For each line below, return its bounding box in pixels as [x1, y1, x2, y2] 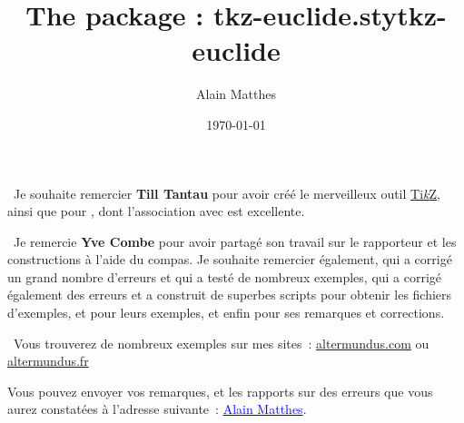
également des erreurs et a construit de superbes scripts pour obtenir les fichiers [7, 285, 452, 304]
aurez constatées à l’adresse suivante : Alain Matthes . [7, 399, 307, 418]
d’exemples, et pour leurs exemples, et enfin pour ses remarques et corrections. [7, 303, 445, 322]
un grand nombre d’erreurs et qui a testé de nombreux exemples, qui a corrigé [7, 267, 442, 286]
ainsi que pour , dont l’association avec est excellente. [7, 202, 305, 221]
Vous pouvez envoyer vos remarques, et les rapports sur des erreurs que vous [7, 381, 433, 400]
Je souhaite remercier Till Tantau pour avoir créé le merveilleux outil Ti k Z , [13, 183, 440, 202]
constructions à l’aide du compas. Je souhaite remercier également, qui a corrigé [7, 250, 452, 269]
